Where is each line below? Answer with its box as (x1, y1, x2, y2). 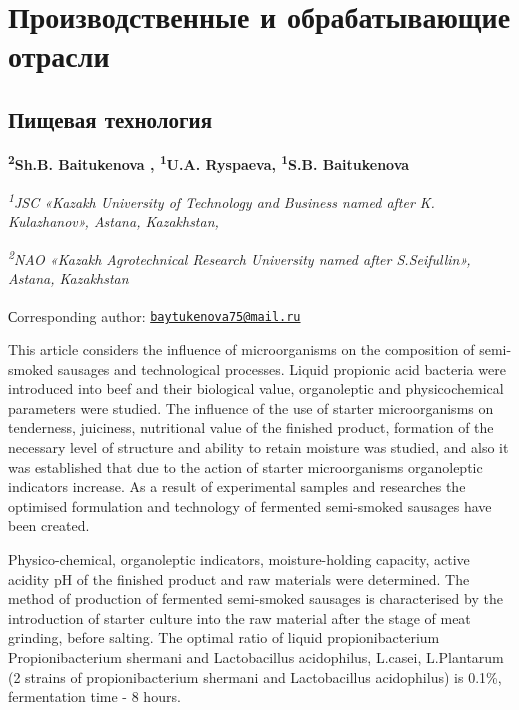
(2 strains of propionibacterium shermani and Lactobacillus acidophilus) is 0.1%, (8, 666, 502, 687)
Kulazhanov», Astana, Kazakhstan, (8, 211, 219, 232)
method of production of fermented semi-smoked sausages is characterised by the (8, 588, 503, 609)
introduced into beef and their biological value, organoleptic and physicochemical (8, 378, 504, 399)
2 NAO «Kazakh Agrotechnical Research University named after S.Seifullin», (8, 245, 471, 269)
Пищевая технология (8, 103, 213, 134)
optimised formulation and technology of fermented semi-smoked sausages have (8, 495, 492, 516)
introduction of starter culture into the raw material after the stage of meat (8, 607, 471, 628)
